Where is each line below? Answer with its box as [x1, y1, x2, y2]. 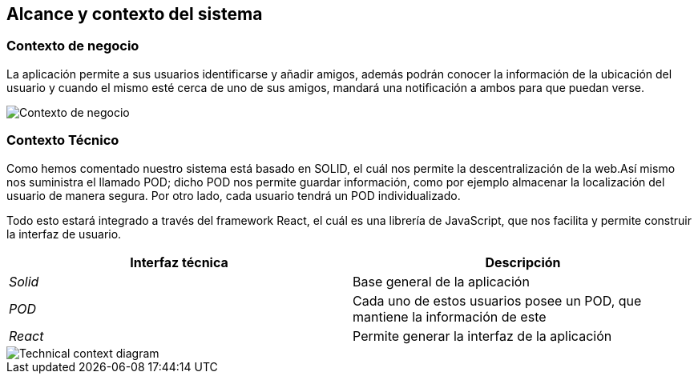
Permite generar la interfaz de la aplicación [353, 327, 612, 344]
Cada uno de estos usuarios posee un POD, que [353, 292, 642, 309]
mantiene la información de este [353, 308, 547, 325]
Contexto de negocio [6, 38, 139, 54]
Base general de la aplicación [353, 273, 530, 290]
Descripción [485, 254, 561, 270]
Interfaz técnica [130, 254, 228, 270]
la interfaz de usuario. [6, 226, 122, 241]
